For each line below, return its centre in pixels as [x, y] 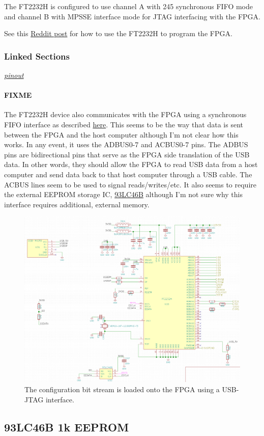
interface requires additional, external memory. [77, 204]
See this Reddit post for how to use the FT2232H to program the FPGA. [118, 33]
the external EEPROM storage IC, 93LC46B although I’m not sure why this [123, 194]
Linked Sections [37, 56]
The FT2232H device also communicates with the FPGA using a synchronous [125, 114]
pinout [14, 75]
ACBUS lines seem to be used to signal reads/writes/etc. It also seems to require [130, 184]
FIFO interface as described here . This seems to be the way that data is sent [124, 124]
